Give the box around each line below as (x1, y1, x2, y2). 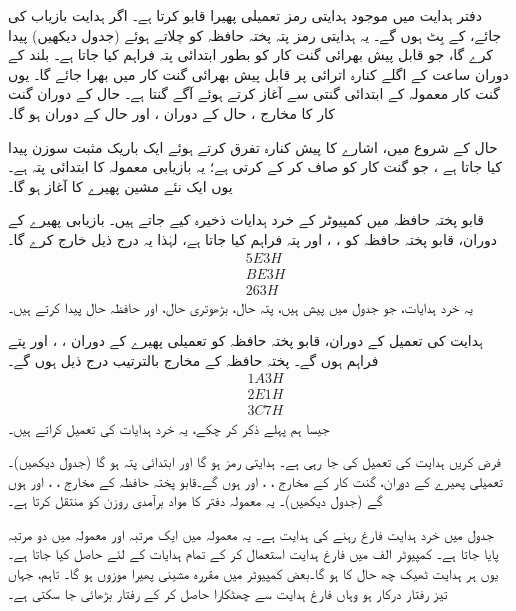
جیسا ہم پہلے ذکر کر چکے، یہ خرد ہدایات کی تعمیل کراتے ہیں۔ (8, 417, 330, 438)
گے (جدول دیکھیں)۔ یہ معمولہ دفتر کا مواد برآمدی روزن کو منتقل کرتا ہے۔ (8, 490, 383, 511)
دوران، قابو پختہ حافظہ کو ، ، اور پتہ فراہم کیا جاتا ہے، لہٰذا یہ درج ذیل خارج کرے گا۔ (8, 228, 497, 249)
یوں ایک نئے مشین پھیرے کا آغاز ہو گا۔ (8, 175, 233, 196)
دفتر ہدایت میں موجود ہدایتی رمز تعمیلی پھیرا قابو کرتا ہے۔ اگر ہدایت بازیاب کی (8, 5, 483, 25)
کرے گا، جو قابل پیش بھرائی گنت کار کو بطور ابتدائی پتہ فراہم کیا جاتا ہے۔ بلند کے (8, 44, 494, 65)
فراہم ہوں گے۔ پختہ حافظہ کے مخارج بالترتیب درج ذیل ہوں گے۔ (8, 349, 379, 370)
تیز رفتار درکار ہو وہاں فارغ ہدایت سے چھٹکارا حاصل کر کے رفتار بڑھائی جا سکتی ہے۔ (8, 582, 448, 603)
